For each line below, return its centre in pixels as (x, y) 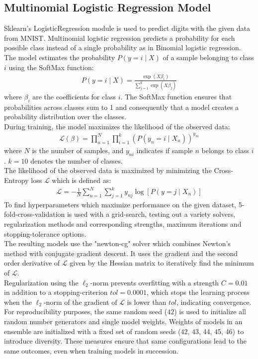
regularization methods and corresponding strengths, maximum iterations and (123, 224)
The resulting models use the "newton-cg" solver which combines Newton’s (117, 243)
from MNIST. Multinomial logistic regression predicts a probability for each (120, 38)
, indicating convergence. (214, 302)
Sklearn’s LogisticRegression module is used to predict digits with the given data (127, 28)
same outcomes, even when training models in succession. (91, 350)
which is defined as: (82, 180)
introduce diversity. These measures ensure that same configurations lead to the (125, 341)
